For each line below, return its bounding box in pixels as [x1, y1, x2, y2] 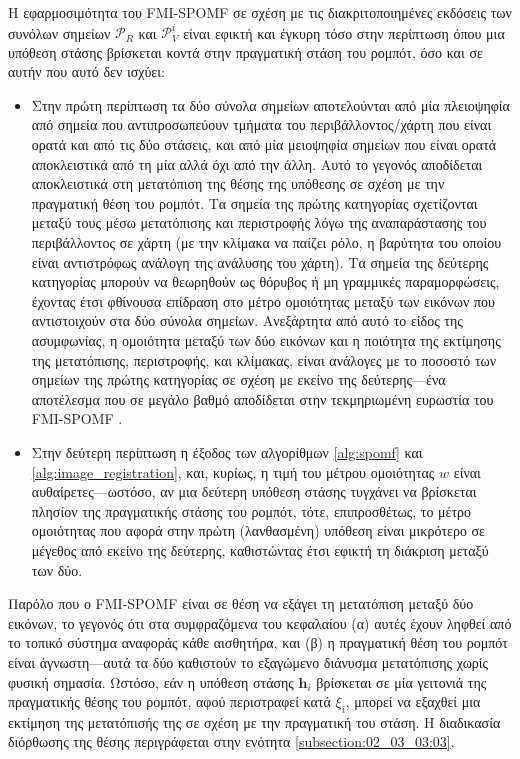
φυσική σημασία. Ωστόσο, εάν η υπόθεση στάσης [8, 671, 294, 692]
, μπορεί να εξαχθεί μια [345, 691, 481, 712]
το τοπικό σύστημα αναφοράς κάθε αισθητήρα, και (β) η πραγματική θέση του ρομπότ [8, 632, 508, 653]
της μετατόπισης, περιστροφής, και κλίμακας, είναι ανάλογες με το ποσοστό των [31, 349, 497, 370]
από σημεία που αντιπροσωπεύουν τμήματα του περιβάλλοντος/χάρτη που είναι [31, 114, 492, 135]
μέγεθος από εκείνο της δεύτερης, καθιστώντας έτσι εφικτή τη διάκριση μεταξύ [31, 539, 489, 560]
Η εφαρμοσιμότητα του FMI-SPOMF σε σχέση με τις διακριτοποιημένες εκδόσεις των [8, 2, 512, 22]
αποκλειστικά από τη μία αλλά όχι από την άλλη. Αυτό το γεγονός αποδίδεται [31, 153, 483, 174]
